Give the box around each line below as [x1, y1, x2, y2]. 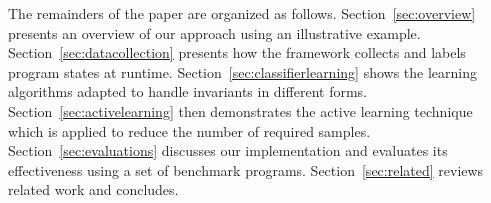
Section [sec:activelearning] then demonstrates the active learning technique [8, 100, 473, 121]
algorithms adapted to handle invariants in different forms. [8, 81, 367, 102]
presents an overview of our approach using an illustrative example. [8, 22, 421, 43]
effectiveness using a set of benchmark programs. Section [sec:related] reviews [8, 159, 484, 180]
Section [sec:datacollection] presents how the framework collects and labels [8, 42, 466, 63]
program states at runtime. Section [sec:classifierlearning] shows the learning [8, 61, 477, 82]
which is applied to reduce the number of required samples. [8, 120, 371, 141]
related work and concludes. [8, 179, 179, 200]
